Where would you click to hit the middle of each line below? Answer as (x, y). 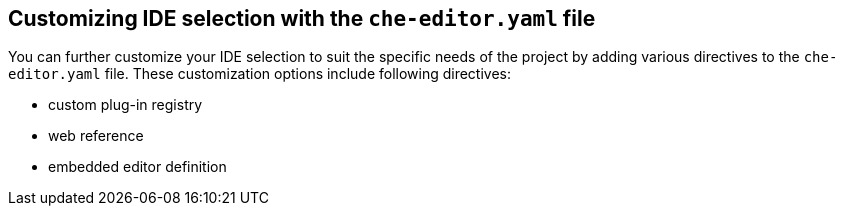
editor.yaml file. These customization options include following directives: (260, 74)
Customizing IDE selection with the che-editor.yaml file (302, 18)
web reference (96, 136)
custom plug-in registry (125, 105)
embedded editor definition (137, 167)
